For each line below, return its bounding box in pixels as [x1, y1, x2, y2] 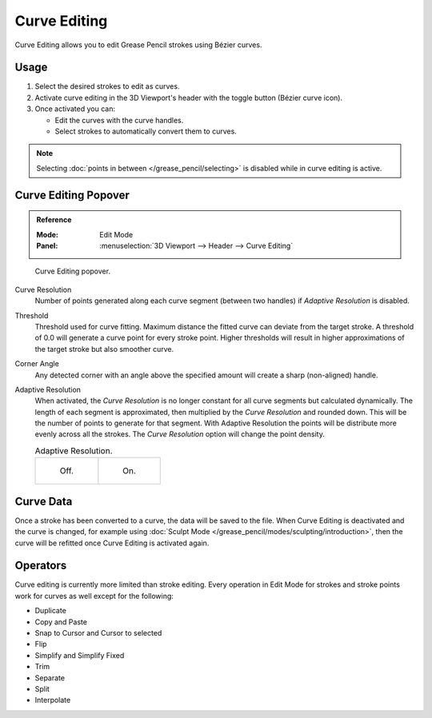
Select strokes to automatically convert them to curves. [54, 126, 238, 136]
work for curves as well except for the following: [14, 591, 174, 600]
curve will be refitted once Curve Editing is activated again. [14, 538, 210, 548]
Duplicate [34, 606, 67, 616]
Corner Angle [14, 359, 59, 369]
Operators [14, 559, 67, 572]
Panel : [36, 241, 58, 250]
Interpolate [34, 696, 71, 705]
